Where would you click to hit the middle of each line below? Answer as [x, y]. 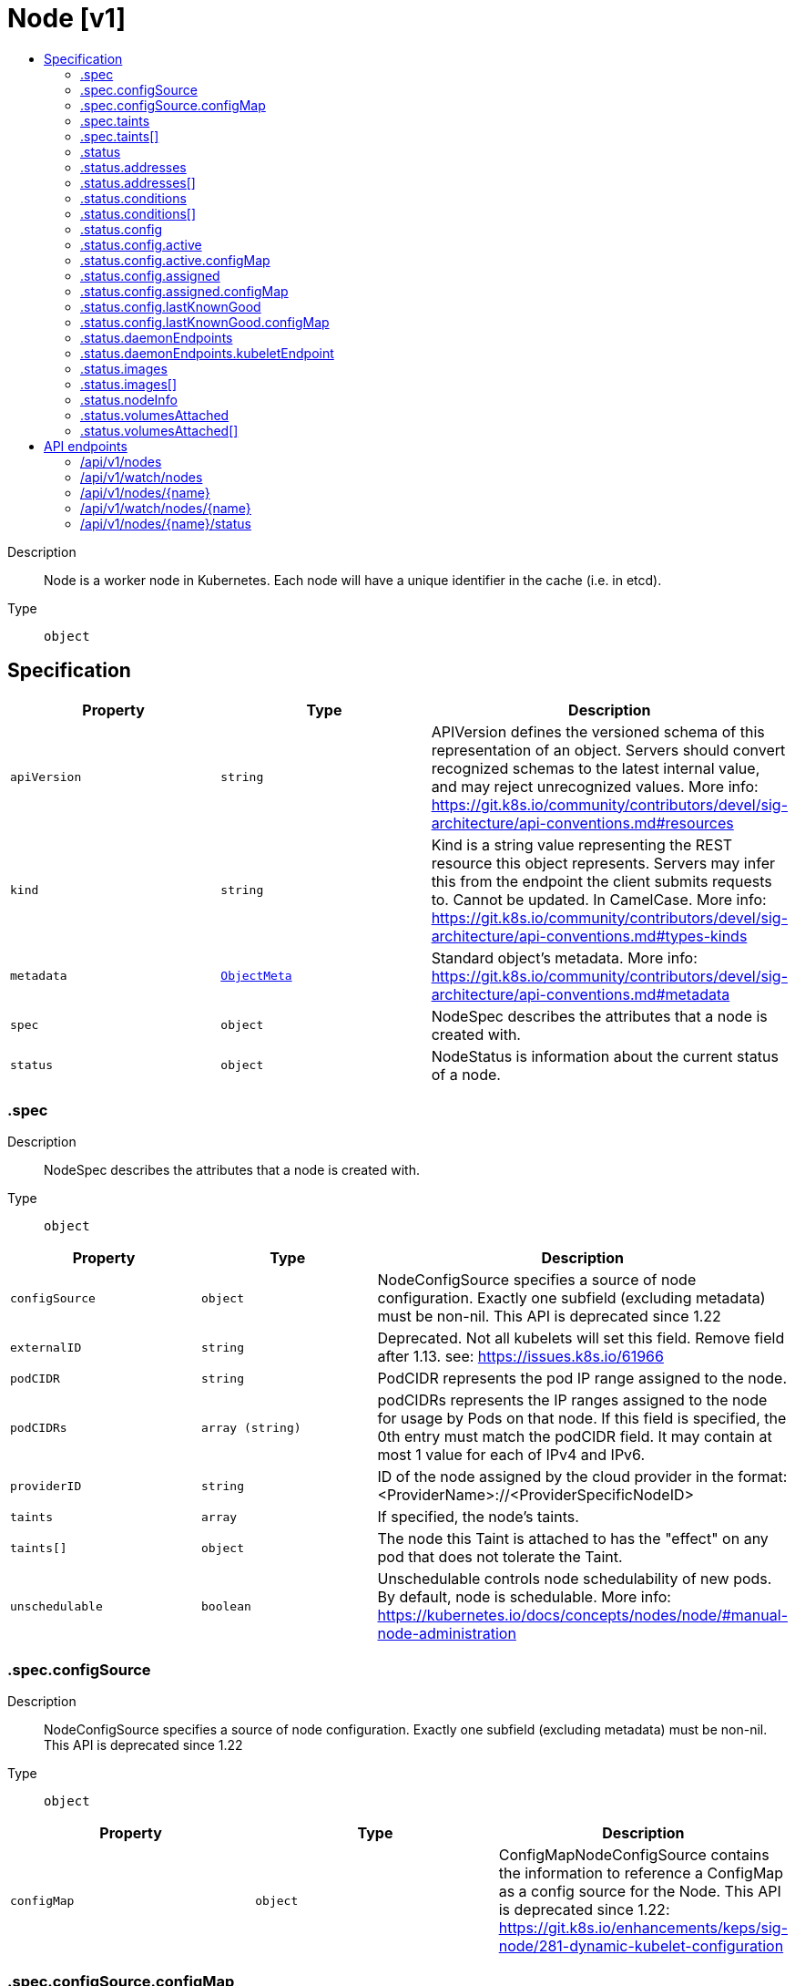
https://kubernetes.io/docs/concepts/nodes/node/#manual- [582, 1616]
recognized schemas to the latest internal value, [596, 768]
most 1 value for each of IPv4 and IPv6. [511, 1455]
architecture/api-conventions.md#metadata [581, 994]
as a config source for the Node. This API [640, 1892]
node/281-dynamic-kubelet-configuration [641, 1946]
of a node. [466, 1074]
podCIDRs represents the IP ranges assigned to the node [572, 1400]
